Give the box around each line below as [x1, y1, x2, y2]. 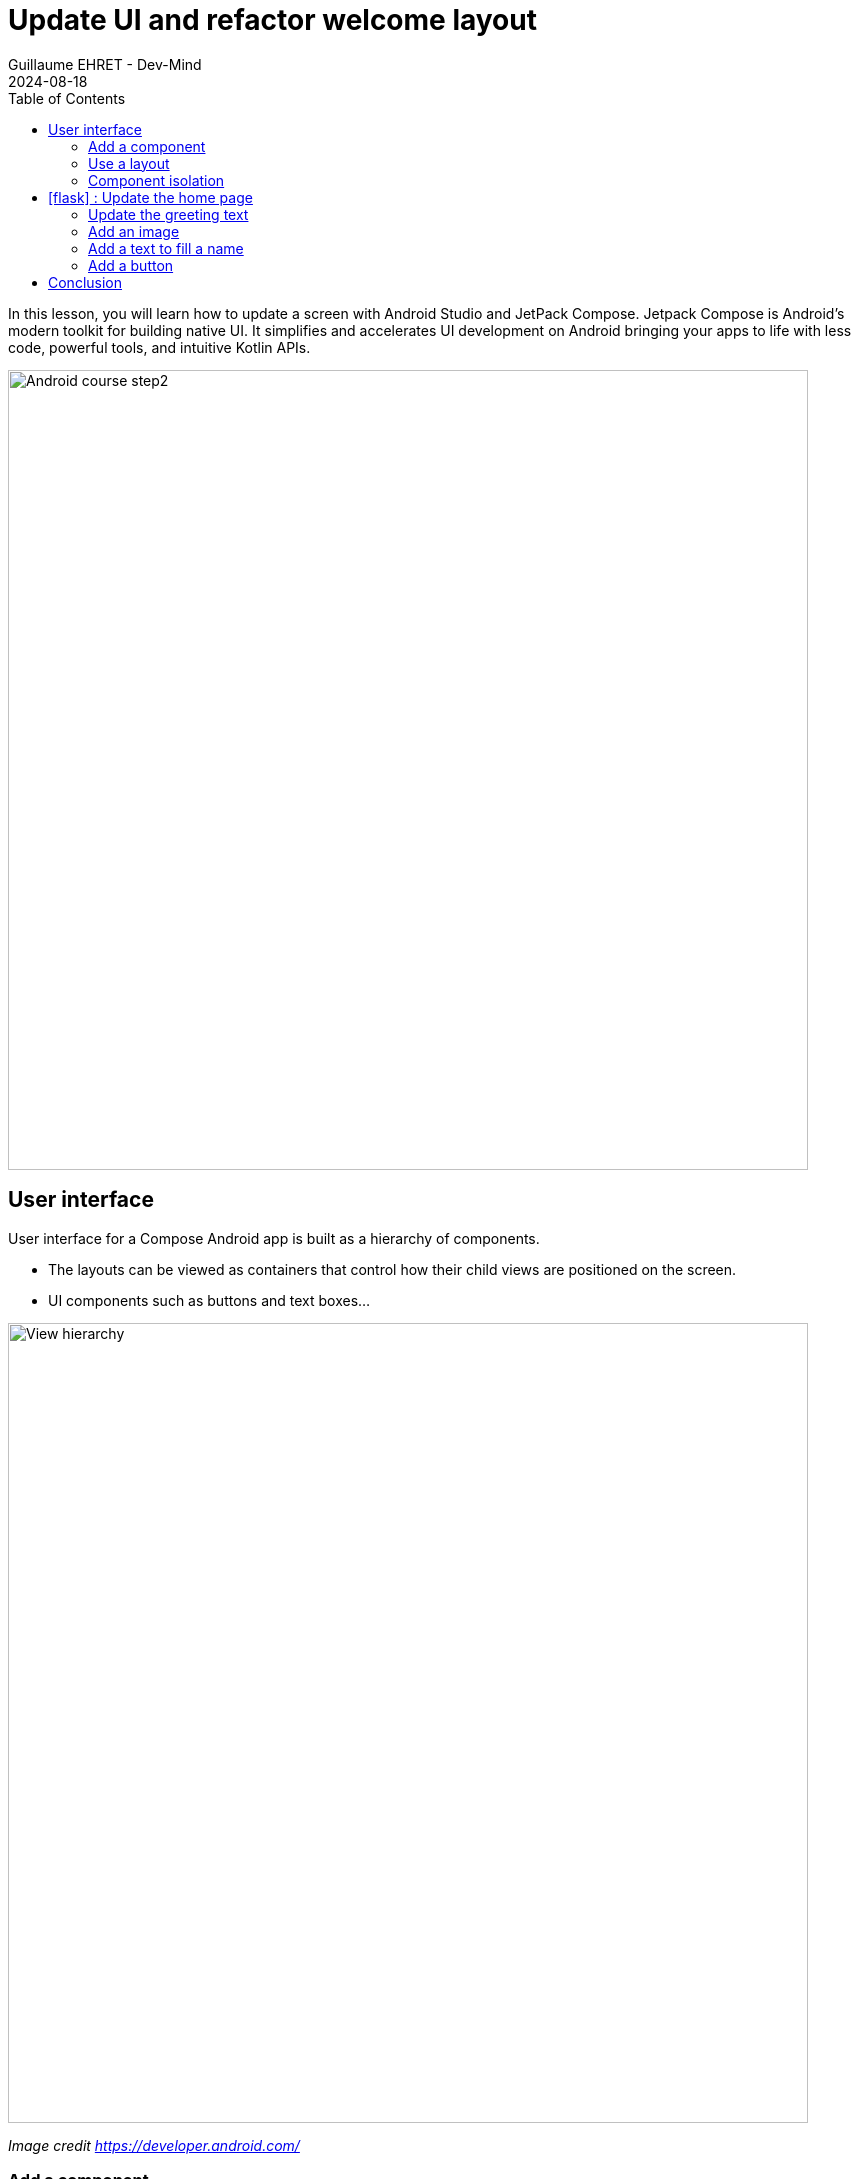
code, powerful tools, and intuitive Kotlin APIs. [8, 338, 311, 356]
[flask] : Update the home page [48, 188, 253, 206]
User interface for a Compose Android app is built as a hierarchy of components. [8, 1229, 540, 1247]
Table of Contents [8, 89, 126, 107]
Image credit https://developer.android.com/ [8, 2136, 300, 2154]
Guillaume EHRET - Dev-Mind [8, 55, 202, 73]
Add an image [88, 222, 180, 240]
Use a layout [88, 154, 170, 172]
